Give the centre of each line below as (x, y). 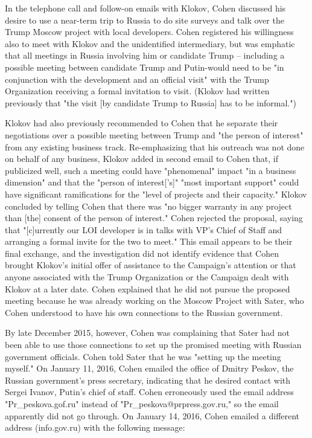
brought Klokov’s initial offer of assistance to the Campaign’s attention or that (151, 265)
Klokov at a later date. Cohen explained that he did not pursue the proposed (148, 288)
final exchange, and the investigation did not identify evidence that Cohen (142, 253)
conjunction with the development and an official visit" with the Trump (137, 79)
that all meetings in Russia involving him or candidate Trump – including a (145, 55)
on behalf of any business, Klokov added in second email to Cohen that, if (142, 159)
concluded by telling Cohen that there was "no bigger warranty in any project (148, 206)
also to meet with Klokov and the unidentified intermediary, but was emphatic (150, 43)
